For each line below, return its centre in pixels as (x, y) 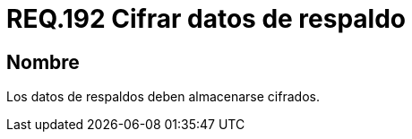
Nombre (43, 62)
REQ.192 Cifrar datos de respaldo (206, 19)
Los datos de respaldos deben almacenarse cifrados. (163, 97)
